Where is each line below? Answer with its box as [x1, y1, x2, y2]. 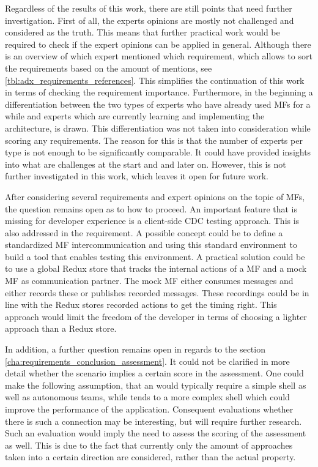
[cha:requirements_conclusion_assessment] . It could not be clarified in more [5, 354, 290, 367]
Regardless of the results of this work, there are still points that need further [5, 2, 292, 14]
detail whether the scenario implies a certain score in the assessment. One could [5, 367, 304, 379]
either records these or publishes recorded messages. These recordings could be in [5, 286, 309, 299]
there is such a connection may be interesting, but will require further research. [5, 414, 302, 427]
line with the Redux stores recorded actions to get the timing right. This [5, 298, 277, 311]
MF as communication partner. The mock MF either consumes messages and [5, 274, 294, 287]
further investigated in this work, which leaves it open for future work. [5, 170, 268, 182]
